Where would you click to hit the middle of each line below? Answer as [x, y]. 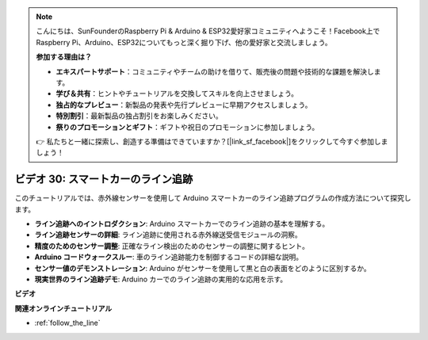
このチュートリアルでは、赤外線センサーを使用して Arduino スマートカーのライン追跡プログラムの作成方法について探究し [213, 198]
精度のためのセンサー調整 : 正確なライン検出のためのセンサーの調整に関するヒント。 [172, 246]
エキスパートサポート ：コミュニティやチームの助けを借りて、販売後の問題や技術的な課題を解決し [215, 71]
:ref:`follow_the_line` [67, 323]
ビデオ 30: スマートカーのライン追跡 [104, 180]
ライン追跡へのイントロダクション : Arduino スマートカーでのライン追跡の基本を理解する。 [182, 223]
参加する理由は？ [64, 57]
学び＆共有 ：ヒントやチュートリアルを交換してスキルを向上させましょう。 [177, 94]
